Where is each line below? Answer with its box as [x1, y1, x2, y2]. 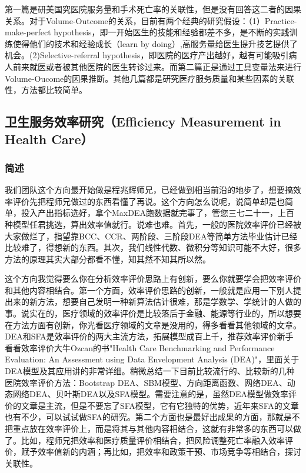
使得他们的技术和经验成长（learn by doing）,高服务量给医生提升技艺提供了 [12, 37, 298, 49]
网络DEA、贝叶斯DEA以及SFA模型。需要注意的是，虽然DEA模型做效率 [12, 388, 289, 400]
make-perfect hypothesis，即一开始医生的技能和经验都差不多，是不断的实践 [5, 26, 290, 38]
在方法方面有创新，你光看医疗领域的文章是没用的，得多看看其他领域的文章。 [5, 318, 301, 331]
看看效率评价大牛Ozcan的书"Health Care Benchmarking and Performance [5, 341, 275, 354]
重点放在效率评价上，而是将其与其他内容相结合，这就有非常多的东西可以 [12, 422, 293, 435]
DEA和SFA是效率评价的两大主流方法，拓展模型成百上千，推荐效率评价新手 [5, 330, 294, 342]
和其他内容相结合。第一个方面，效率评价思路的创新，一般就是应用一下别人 [5, 284, 293, 296]
